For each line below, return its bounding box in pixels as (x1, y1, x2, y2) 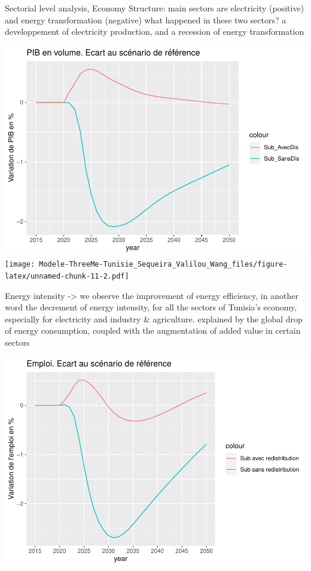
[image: (5, 260, 35, 269)
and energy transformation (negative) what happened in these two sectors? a (5, 13, 286, 26)
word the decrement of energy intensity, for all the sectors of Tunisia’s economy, (5, 301, 297, 313)
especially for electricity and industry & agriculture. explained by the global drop (5, 312, 303, 325)
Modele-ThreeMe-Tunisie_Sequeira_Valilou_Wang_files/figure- (39, 260, 288, 269)
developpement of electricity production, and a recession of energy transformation (5, 25, 304, 38)
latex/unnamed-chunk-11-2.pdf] (5, 271, 129, 280)
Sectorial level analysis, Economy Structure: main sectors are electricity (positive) (5, 2, 304, 14)
